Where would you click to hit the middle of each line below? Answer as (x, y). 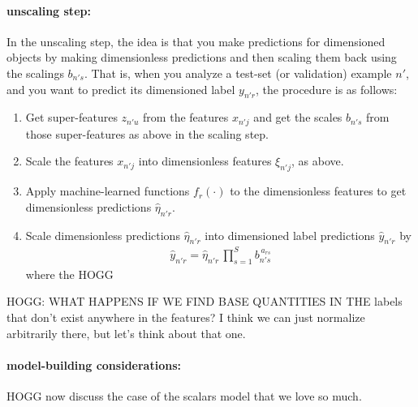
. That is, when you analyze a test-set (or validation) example (238, 73)
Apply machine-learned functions (108, 191)
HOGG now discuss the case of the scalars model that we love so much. (184, 395)
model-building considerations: (94, 364)
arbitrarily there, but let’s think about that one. (126, 333)
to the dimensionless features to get (318, 191)
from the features (186, 117)
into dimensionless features (205, 161)
